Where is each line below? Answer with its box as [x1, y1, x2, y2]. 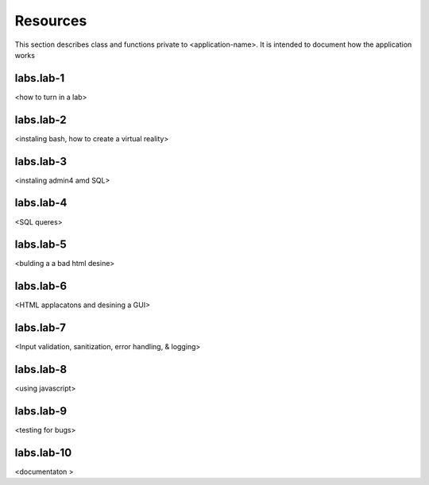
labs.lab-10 [14, 445, 72, 460]
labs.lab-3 [14, 155, 68, 168]
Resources [14, 12, 87, 29]
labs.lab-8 [14, 363, 68, 376]
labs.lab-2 [14, 113, 67, 126]
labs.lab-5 [14, 238, 67, 252]
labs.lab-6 [14, 279, 68, 293]
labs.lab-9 [14, 405, 68, 418]
